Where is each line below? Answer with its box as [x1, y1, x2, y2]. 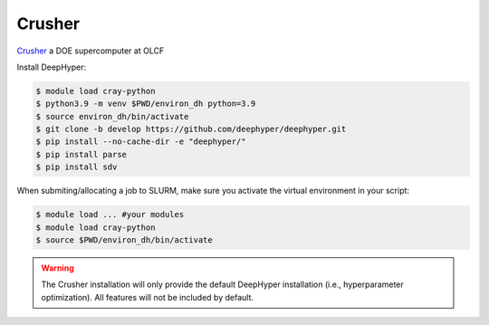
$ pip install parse [35, 149, 127, 159]
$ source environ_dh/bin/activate [35, 111, 189, 121]
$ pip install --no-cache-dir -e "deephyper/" [35, 137, 246, 147]
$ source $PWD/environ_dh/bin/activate [35, 235, 213, 245]
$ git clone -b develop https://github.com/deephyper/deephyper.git [35, 124, 347, 135]
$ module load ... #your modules [35, 209, 185, 220]
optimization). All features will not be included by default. [41, 292, 254, 302]
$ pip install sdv [35, 162, 118, 172]
